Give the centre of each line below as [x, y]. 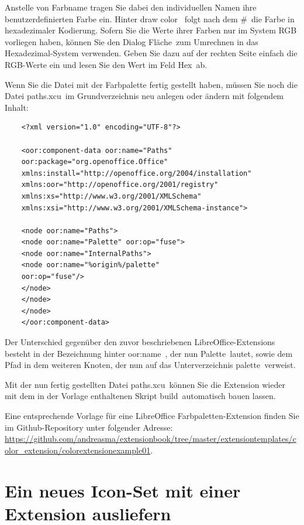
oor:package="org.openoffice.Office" [95, 162]
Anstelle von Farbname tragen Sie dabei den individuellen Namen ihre [131, 7]
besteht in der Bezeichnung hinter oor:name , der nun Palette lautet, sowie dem [149, 353]
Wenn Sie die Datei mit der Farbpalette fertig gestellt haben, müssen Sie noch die [151, 84]
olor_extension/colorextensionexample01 [78, 450]
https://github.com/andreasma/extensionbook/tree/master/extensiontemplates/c [151, 439]
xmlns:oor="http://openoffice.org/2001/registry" [120, 185]
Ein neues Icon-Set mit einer [123, 490]
